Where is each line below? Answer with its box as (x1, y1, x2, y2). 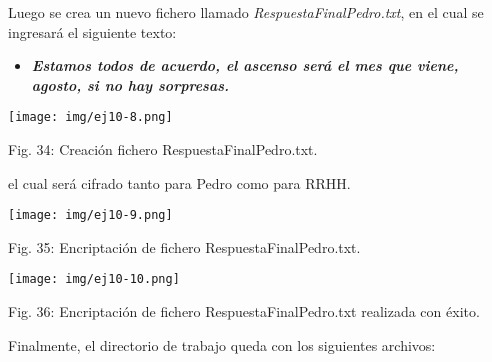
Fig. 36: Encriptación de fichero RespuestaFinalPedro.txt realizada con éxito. (8, 301, 480, 322)
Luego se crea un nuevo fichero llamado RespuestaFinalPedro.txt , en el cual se (8, 2, 484, 22)
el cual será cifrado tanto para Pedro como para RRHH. (8, 172, 351, 193)
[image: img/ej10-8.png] (8, 110, 173, 125)
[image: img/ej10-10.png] (8, 272, 180, 287)
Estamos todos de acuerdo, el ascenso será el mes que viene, (31, 55, 459, 76)
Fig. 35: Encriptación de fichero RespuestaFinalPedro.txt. (8, 236, 361, 257)
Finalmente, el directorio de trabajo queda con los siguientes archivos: (8, 334, 436, 355)
